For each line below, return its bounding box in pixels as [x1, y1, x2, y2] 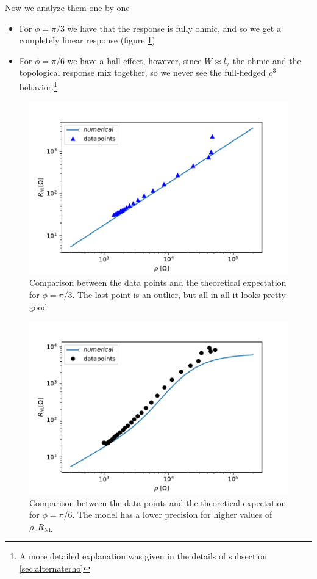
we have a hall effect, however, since [67, 54, 202, 67]
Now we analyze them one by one [5, 1, 130, 13]
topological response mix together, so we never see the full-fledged [19, 66, 266, 79]
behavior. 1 [19, 78, 58, 93]
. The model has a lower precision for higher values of [72, 508, 272, 521]
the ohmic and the [232, 54, 301, 67]
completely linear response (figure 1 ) [19, 34, 155, 46]
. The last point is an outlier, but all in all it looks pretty [72, 288, 286, 301]
